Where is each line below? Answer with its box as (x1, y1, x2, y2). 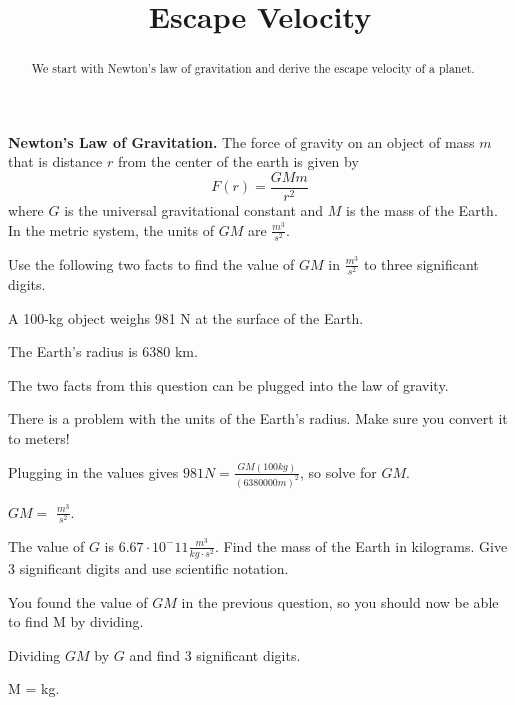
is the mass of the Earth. (346, 200, 498, 221)
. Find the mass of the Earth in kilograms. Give (215, 535, 508, 556)
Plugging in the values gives (8, 461, 179, 482)
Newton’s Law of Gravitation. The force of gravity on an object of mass (8, 131, 475, 152)
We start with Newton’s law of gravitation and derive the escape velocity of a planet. (31, 60, 475, 77)
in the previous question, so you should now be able (181, 591, 499, 612)
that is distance (8, 151, 103, 172)
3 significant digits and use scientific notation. (8, 557, 289, 578)
